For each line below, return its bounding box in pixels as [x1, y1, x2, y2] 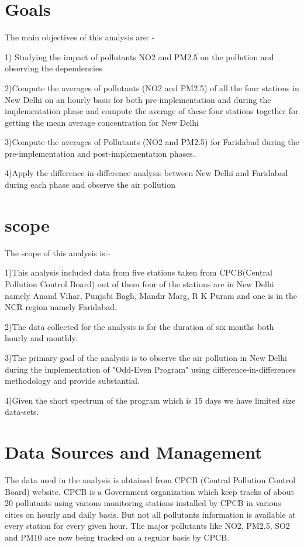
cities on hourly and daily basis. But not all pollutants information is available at [5, 508, 296, 520]
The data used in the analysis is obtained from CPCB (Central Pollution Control [5, 474, 296, 486]
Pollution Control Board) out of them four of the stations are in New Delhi [5, 277, 274, 290]
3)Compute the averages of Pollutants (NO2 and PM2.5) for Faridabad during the [5, 136, 299, 148]
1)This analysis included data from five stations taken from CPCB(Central [5, 266, 272, 278]
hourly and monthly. [5, 332, 78, 344]
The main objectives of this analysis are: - [5, 31, 155, 43]
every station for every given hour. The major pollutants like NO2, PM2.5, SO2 [5, 520, 290, 532]
